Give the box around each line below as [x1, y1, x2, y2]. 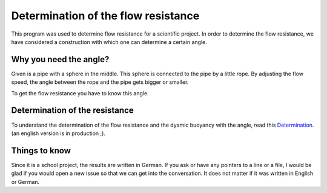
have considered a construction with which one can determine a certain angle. [11, 38, 207, 45]
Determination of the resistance [11, 106, 134, 116]
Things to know [11, 145, 71, 156]
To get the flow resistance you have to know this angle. [11, 89, 149, 96]
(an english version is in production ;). [11, 130, 106, 137]
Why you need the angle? [11, 54, 110, 65]
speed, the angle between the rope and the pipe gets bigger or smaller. [11, 78, 189, 86]
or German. [11, 178, 40, 185]
